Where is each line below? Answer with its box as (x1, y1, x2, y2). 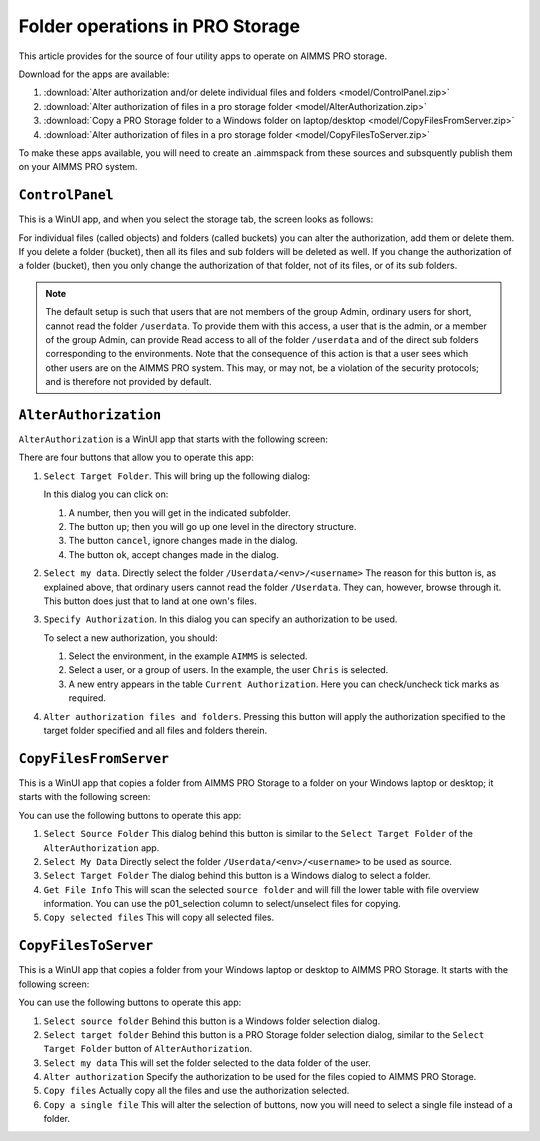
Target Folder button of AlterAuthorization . (43, 1043, 253, 1055)
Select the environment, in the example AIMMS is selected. (68, 650, 308, 662)
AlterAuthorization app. (43, 841, 160, 854)
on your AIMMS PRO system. (18, 161, 138, 173)
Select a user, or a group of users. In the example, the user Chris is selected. (68, 664, 389, 676)
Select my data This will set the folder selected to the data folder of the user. (43, 1056, 372, 1069)
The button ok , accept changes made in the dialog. (68, 548, 279, 560)
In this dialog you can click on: (43, 488, 169, 500)
